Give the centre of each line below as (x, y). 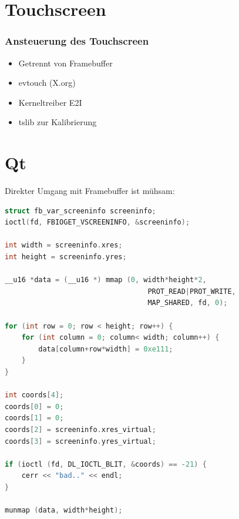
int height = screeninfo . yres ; (66, 257)
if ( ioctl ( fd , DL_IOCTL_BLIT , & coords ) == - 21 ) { (106, 464)
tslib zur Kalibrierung (58, 122)
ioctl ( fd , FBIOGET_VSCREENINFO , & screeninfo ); (97, 222)
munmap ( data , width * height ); (64, 510)
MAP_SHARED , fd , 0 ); (188, 303)
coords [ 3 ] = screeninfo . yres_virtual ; (80, 441)
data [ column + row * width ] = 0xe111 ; (106, 349)
